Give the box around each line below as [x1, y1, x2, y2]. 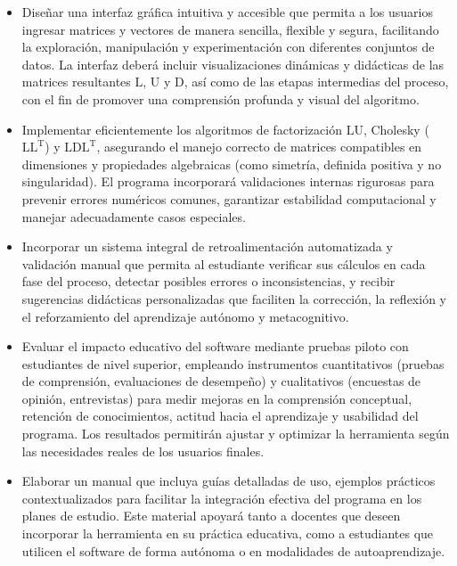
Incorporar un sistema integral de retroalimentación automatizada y [21, 237, 393, 256]
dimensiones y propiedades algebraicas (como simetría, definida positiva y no [21, 154, 442, 173]
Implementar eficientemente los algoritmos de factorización [21, 119, 342, 138]
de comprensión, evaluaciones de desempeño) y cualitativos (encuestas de [21, 372, 421, 390]
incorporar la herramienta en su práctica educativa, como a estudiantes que [21, 524, 434, 543]
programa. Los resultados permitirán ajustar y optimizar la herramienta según [21, 424, 450, 443]
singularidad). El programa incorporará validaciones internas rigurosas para [21, 172, 435, 191]
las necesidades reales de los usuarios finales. [21, 441, 265, 460]
